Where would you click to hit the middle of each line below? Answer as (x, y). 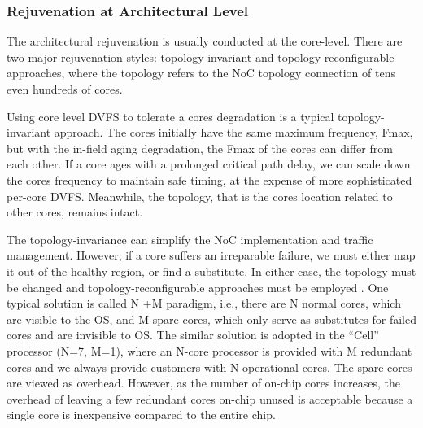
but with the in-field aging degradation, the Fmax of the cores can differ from (200, 148)
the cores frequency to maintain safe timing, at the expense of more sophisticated (209, 179)
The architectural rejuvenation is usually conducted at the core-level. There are (205, 41)
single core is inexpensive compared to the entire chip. (141, 415)
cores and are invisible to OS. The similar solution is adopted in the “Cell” (193, 335)
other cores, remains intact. (75, 212)
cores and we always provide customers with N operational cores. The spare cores (209, 367)
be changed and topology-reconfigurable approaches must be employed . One (198, 287)
